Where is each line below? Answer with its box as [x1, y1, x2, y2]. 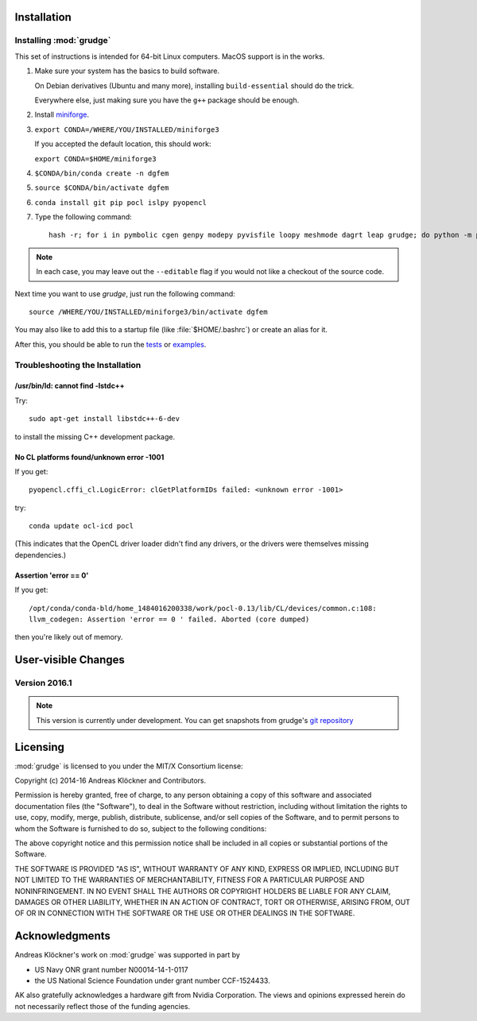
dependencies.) [14, 550, 67, 559]
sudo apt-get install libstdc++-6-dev [29, 414, 180, 423]
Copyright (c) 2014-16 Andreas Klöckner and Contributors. [14, 775, 207, 786]
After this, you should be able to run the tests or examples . [14, 339, 207, 349]
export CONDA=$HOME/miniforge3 [34, 154, 157, 163]
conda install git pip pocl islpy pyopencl [34, 198, 207, 207]
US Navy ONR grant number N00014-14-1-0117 [34, 965, 188, 974]
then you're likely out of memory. [14, 632, 123, 642]
